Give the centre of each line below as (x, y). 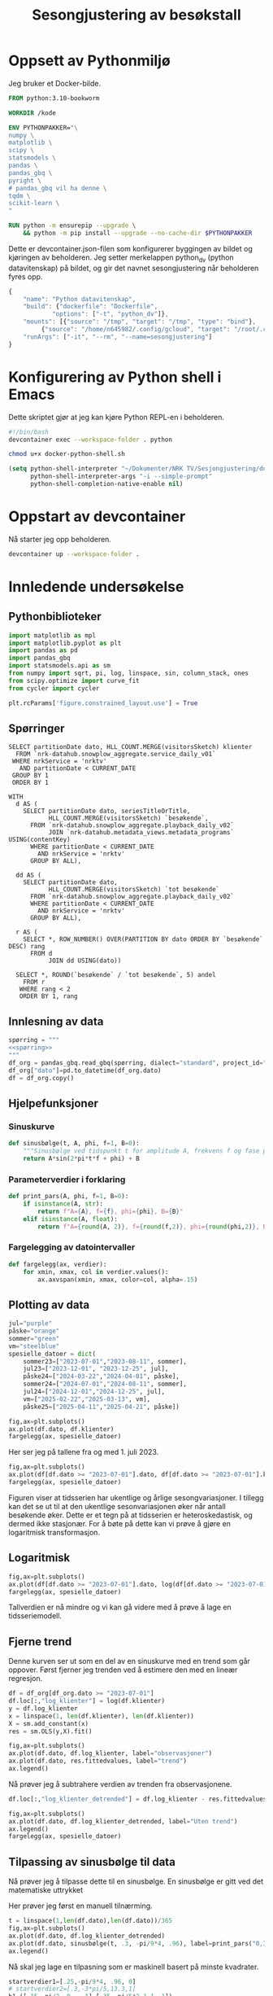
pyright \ (25, 181)
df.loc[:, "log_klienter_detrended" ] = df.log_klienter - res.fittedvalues (138, 1799)
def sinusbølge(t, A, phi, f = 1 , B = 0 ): (74, 1144)
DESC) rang (27, 947)
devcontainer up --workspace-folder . (74, 554)
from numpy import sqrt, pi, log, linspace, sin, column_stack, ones (129, 673)
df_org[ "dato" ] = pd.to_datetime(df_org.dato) (85, 1070)
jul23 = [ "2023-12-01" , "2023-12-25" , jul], (96, 1369)
